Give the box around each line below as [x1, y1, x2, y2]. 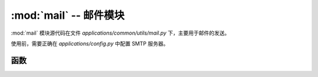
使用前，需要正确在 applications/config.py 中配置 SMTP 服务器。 [11, 40, 169, 47]
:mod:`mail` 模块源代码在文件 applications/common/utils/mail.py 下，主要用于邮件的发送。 [11, 29, 230, 36]
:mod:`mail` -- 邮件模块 [11, 9, 125, 22]
